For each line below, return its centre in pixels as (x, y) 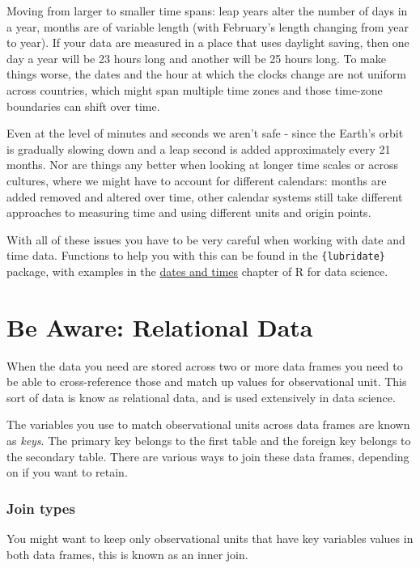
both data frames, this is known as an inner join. (127, 554)
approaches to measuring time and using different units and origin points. (189, 212)
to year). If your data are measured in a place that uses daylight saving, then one (208, 42)
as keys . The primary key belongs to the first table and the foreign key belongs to (209, 441)
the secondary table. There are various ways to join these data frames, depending (208, 456)
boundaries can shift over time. (83, 106)
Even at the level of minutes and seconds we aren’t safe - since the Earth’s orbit (205, 133)
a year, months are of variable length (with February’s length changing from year (208, 26)
